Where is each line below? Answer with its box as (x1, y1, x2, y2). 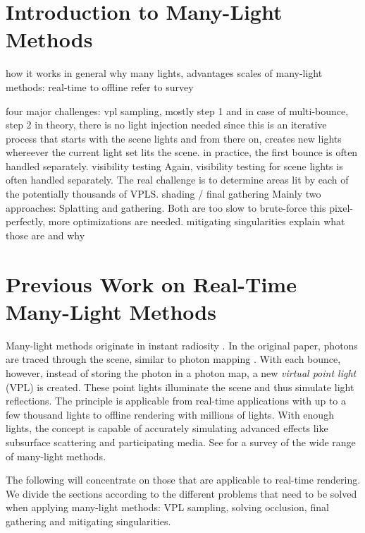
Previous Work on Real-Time (6, 269, 297, 298)
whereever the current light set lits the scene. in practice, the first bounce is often (6, 145, 358, 160)
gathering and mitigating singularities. (6, 513, 171, 528)
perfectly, (6, 214, 46, 229)
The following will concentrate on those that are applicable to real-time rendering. (6, 472, 361, 487)
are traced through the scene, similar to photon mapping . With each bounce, (6, 352, 341, 366)
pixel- (329, 200, 353, 215)
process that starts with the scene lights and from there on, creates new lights (6, 131, 342, 145)
